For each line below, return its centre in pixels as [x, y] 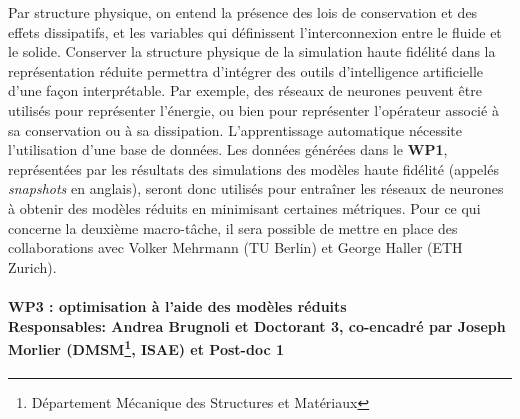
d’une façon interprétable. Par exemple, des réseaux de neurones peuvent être [245, 90]
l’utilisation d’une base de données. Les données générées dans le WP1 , [228, 149]
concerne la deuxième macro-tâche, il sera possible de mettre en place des [233, 227]
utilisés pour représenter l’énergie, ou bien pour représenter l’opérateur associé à [253, 109]
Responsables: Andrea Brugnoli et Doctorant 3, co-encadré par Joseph [257, 325]
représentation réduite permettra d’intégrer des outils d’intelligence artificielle [246, 70]
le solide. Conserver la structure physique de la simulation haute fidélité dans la [252, 51]
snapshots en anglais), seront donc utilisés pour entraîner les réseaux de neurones [256, 188]
